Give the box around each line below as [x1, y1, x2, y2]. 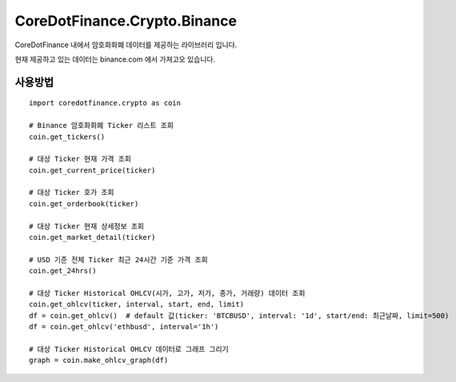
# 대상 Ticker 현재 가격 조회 [29, 154, 132, 164]
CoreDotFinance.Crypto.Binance [14, 12, 238, 30]
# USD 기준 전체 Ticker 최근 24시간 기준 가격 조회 [29, 255, 208, 264]
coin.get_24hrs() [29, 266, 97, 276]
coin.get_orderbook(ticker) [29, 199, 139, 208]
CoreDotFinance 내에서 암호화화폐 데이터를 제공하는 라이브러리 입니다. [14, 40, 238, 50]
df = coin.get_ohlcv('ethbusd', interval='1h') [29, 322, 219, 332]
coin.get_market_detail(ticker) [29, 233, 156, 242]
